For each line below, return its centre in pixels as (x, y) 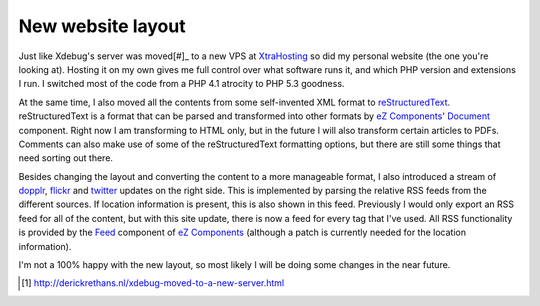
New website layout (102, 26)
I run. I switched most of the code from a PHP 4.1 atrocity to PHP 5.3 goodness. (181, 84)
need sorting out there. (66, 158)
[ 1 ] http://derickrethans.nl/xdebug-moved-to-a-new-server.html (153, 283)
